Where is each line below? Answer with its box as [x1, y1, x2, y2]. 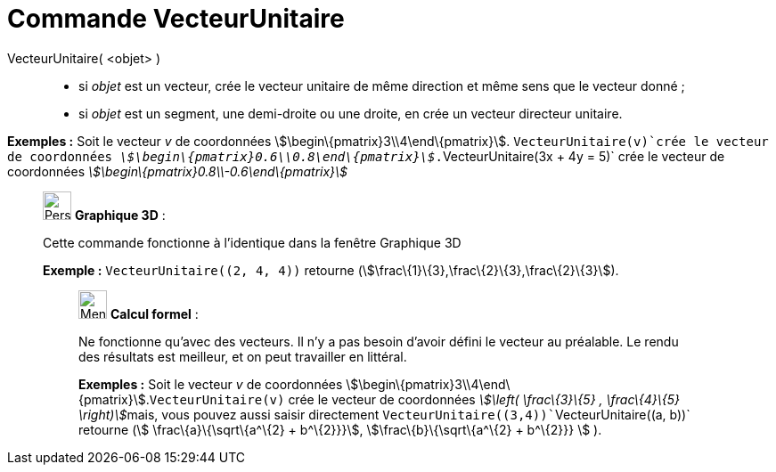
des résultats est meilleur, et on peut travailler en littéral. [78, 348, 407, 364]
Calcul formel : [110, 305, 199, 321]
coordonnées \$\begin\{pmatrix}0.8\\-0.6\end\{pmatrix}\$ [7, 163, 348, 179]
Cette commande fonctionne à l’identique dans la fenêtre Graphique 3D [43, 234, 462, 250]
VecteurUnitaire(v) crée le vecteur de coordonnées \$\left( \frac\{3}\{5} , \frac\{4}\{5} [149, 391, 681, 407]
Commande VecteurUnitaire [7, 4, 345, 34]
